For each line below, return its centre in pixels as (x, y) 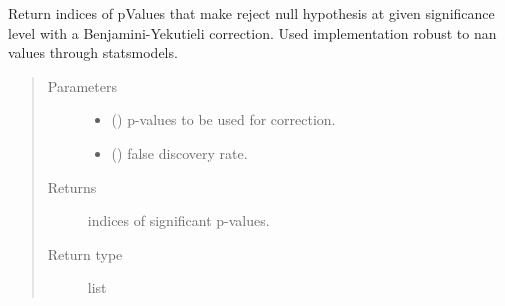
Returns (72, 186)
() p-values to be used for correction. (223, 119)
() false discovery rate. (179, 152)
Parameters (82, 85)
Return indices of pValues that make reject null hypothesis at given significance (251, 13)
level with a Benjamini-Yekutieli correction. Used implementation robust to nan (252, 32)
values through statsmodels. (93, 52)
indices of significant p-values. (178, 220)
